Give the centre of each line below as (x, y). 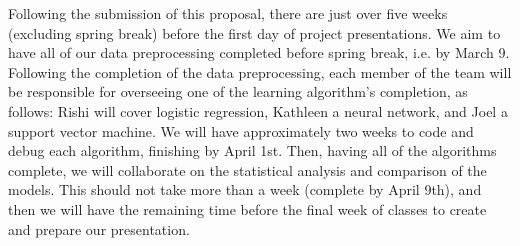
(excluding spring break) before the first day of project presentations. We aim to (254, 32)
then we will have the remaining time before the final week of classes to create (247, 208)
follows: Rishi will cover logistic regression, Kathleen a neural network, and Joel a (258, 110)
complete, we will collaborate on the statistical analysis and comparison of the (247, 169)
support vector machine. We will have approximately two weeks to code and (241, 130)
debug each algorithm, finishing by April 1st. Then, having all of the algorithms (252, 150)
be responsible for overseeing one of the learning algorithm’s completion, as (238, 91)
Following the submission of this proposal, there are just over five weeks (228, 13)
